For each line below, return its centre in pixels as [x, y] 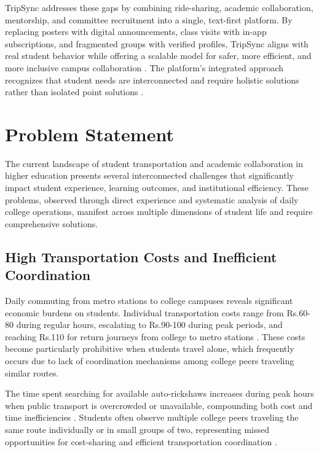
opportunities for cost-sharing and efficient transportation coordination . [141, 441]
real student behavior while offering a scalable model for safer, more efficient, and [158, 56]
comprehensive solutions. [52, 223]
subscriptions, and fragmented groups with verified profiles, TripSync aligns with [157, 43]
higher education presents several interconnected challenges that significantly [149, 175]
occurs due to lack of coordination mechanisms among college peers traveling [150, 360]
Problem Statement [89, 134]
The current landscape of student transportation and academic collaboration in [154, 163]
